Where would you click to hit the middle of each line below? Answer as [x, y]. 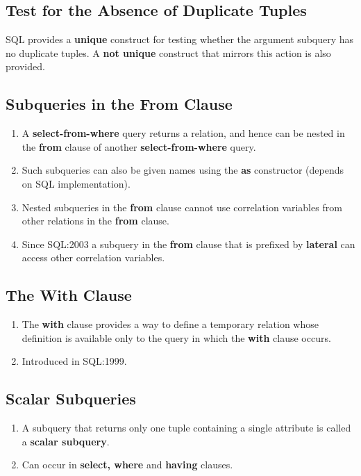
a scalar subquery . [66, 441]
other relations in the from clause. [95, 221]
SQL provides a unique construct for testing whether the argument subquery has [180, 39]
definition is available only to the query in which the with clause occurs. [176, 337]
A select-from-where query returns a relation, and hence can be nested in [183, 133]
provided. [25, 66]
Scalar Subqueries [71, 399]
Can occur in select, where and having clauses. [127, 465]
